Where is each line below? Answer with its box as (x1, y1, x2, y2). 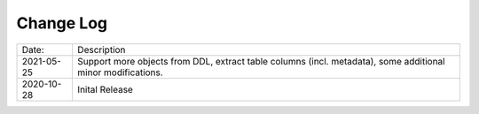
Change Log (16, 13, 108, 33)
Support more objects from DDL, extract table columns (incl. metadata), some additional (76, 55, 445, 67)
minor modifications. (76, 66, 163, 79)
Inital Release (76, 83, 133, 95)
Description (76, 43, 126, 56)
